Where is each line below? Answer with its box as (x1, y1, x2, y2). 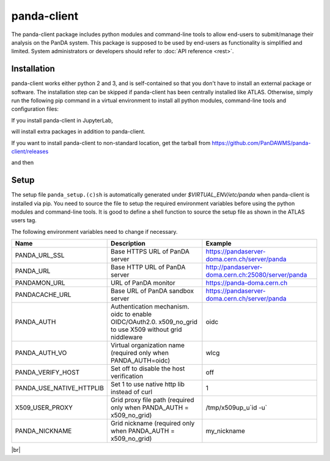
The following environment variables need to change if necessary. (11, 228, 178, 235)
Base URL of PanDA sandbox (111, 287, 194, 295)
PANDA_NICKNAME (15, 427, 72, 435)
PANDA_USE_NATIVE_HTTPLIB (15, 384, 104, 392)
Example (205, 239, 232, 248)
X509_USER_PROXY (15, 403, 73, 412)
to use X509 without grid (111, 325, 183, 334)
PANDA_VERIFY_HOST (15, 368, 79, 377)
